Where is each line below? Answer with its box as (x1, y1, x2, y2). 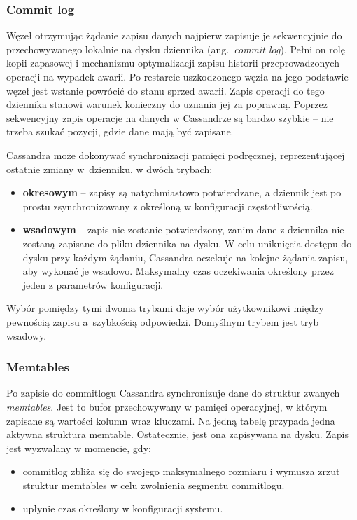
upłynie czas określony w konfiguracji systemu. (22, 501, 223, 516)
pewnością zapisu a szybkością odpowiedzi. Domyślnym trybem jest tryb (6, 314, 319, 329)
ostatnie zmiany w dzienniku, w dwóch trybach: (6, 161, 213, 176)
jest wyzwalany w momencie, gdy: (6, 440, 151, 455)
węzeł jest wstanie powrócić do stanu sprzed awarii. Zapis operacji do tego (6, 83, 325, 97)
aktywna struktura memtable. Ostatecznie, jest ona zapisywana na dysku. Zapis (6, 427, 349, 442)
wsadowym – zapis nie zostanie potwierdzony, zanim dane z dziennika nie (22, 222, 344, 237)
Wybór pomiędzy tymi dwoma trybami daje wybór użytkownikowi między (6, 301, 324, 315)
